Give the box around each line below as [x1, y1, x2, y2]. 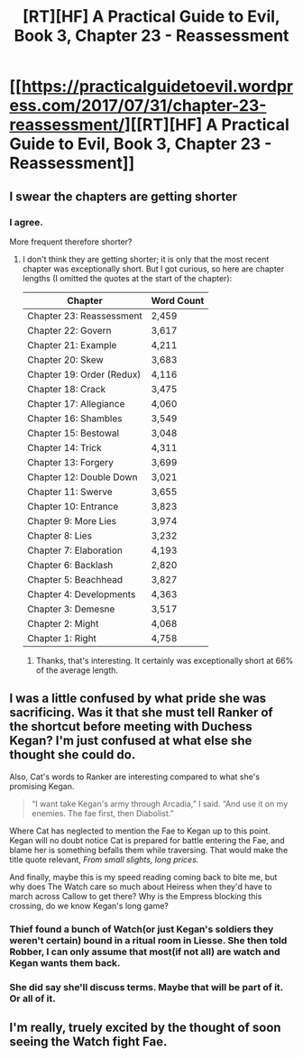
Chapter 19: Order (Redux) [26, 368, 142, 381]
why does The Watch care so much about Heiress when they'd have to [9, 881, 272, 892]
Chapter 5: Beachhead [26, 573, 124, 585]
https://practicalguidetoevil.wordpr [21, 77, 294, 97]
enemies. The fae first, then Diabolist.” [31, 807, 174, 818]
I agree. [9, 216, 43, 228]
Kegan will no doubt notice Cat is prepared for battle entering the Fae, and [9, 834, 286, 845]
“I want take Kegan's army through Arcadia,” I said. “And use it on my [31, 798, 289, 809]
